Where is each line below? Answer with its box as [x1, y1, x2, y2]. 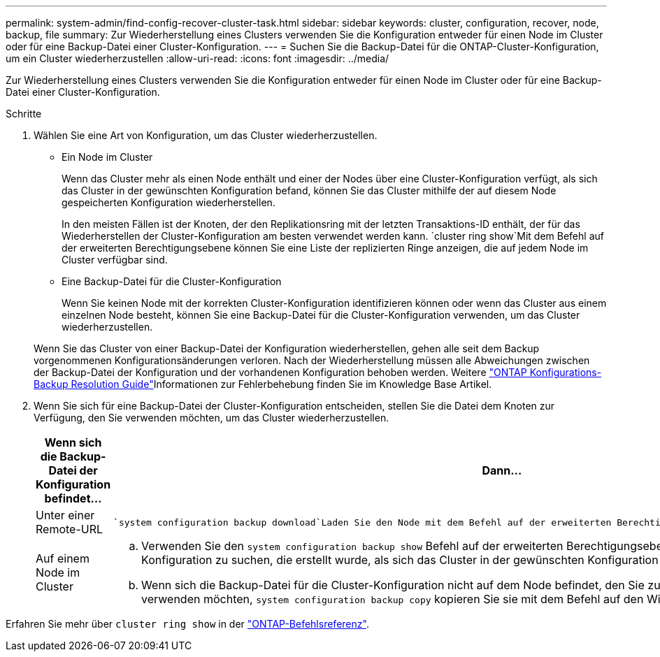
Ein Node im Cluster [62, 151, 153, 163]
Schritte [6, 108, 42, 120]
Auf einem [36, 551, 89, 565]
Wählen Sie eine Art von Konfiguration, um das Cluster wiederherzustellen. [34, 129, 378, 141]
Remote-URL [36, 522, 103, 536]
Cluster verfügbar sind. [62, 254, 168, 266]
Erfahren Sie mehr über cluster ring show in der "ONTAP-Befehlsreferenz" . [6, 618, 369, 630]
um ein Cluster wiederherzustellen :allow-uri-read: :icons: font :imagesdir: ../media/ [6, 52, 389, 64]
